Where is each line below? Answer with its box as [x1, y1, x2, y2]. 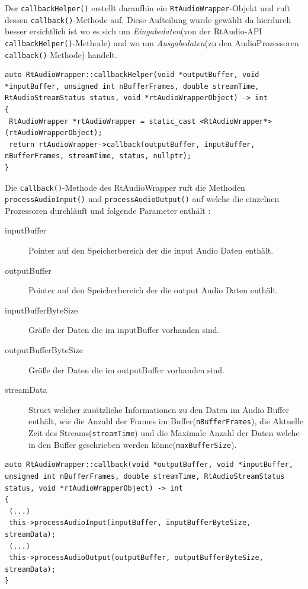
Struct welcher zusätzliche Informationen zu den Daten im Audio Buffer [28, 403, 290, 415]
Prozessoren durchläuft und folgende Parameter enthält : [5, 204, 211, 216]
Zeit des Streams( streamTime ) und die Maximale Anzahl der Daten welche [28, 427, 300, 439]
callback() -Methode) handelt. [5, 48, 117, 60]
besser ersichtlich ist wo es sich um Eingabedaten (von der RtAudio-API [5, 25, 262, 37]
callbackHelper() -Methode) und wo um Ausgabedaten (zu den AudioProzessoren [5, 36, 299, 49]
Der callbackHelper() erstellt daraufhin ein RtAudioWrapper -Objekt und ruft [5, 2, 291, 14]
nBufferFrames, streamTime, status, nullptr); [5, 152, 191, 161]
